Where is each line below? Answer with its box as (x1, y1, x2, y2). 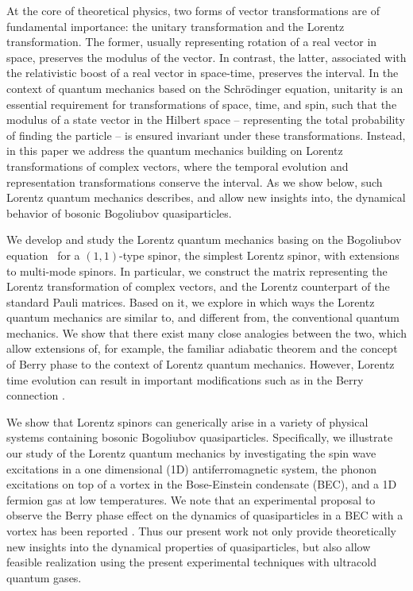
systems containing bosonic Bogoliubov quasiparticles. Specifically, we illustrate (6, 429, 393, 446)
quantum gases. (6, 569, 82, 585)
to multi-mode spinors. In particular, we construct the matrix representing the (6, 262, 388, 279)
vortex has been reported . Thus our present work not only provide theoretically (6, 523, 396, 539)
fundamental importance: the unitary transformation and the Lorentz (6, 17, 345, 34)
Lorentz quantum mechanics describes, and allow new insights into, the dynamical (6, 189, 406, 206)
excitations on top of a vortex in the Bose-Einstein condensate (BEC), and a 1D (6, 476, 397, 492)
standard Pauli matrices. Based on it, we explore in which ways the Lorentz (6, 293, 375, 310)
